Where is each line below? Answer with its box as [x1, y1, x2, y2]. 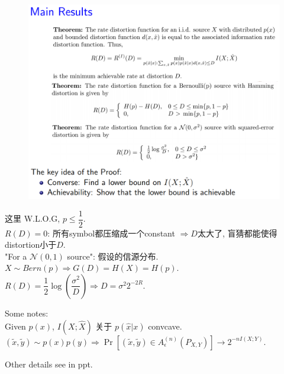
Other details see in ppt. [5, 357, 93, 370]
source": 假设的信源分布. [67, 250, 159, 262]
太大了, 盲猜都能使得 [197, 226, 277, 239]
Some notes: [5, 306, 49, 319]
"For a [5, 250, 27, 262]
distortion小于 [5, 238, 57, 251]
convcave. [148, 319, 182, 332]
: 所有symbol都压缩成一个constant [47, 226, 175, 239]
